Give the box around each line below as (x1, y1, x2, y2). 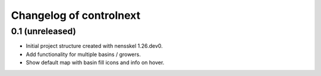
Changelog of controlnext (11, 9, 141, 22)
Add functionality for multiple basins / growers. (26, 51, 141, 58)
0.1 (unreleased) (11, 26, 77, 37)
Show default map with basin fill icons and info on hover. (26, 59, 165, 66)
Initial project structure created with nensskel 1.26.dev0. (26, 42, 163, 49)
